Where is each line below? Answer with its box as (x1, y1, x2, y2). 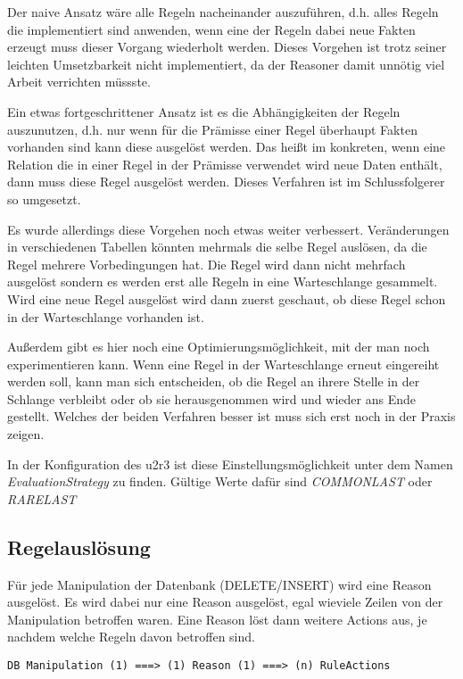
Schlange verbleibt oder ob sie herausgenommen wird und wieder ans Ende (7, 389, 416, 408)
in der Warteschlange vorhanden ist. (7, 307, 204, 326)
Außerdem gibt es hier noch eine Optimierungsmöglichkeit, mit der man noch (7, 337, 430, 356)
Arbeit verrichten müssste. (7, 72, 151, 91)
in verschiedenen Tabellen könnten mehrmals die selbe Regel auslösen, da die (7, 237, 427, 256)
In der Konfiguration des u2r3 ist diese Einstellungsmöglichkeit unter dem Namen (7, 454, 453, 473)
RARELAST (7, 489, 77, 508)
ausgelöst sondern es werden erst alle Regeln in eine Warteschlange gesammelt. (7, 272, 438, 291)
